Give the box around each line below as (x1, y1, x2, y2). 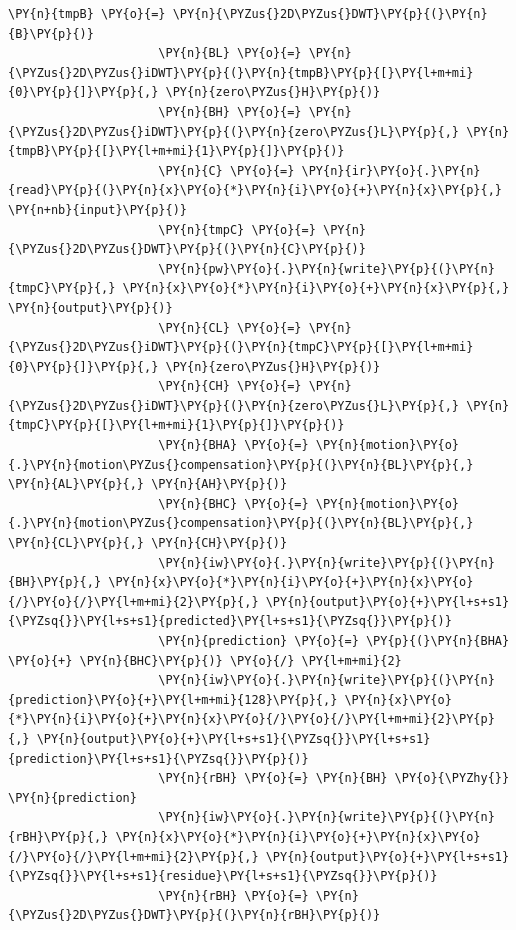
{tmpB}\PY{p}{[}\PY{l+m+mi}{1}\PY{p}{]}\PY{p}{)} (8, 144, 345, 159)
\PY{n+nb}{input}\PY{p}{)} (8, 202, 187, 217)
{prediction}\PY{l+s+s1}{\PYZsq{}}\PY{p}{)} (8, 751, 309, 766)
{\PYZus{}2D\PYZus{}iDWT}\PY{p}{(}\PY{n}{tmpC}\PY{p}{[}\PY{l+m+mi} (8, 340, 474, 355)
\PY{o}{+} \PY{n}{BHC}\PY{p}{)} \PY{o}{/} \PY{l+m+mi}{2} (8, 653, 402, 668)
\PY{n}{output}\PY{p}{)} (8, 300, 173, 315)
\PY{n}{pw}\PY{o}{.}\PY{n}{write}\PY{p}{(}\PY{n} (158, 261, 495, 276)
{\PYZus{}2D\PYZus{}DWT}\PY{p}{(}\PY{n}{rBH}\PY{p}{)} (8, 908, 381, 923)
